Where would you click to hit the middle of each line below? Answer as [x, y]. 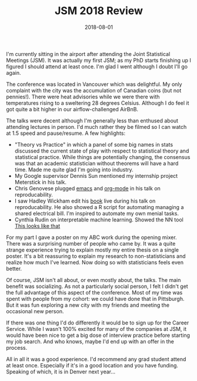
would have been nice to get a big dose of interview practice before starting [98, 335]
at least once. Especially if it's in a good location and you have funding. [92, 365]
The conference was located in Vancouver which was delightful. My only [94, 84]
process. [17, 347]
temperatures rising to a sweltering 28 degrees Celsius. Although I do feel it [98, 103]
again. [14, 72]
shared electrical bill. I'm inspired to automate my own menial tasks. [97, 213]
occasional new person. [35, 311]
